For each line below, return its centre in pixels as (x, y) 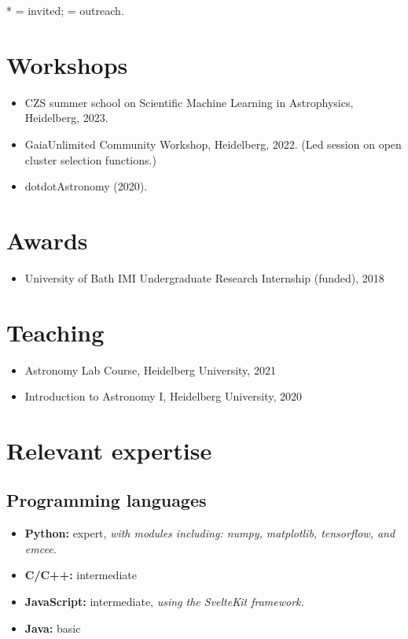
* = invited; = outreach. (65, 10)
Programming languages (107, 500)
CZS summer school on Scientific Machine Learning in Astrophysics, (189, 102)
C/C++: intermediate (81, 575)
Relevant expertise (109, 450)
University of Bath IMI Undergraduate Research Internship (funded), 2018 (204, 277)
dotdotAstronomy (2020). (86, 186)
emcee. (40, 548)
